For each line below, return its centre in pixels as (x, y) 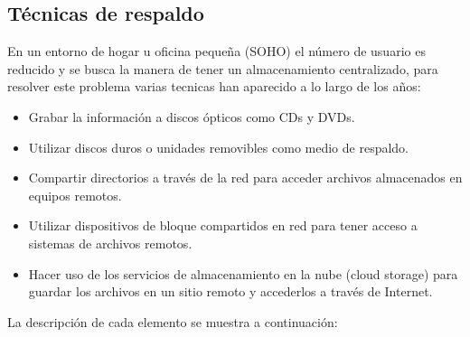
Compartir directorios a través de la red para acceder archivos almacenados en (245, 178)
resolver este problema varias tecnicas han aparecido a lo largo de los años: (214, 86)
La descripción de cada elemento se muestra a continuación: (173, 321)
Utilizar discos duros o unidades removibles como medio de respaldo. (219, 147)
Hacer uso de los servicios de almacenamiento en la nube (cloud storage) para (243, 273)
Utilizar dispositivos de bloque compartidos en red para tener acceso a (223, 225)
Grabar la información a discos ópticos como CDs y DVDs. (192, 116)
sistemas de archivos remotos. (110, 243)
